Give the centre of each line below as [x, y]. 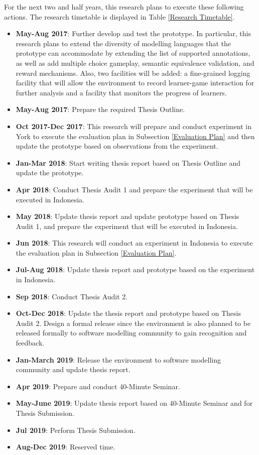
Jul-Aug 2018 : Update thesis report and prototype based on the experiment [135, 269]
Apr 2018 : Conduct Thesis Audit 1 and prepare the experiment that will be [134, 189]
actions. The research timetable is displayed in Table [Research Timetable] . [119, 16]
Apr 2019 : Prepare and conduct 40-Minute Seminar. [98, 386]
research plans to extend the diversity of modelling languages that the [123, 43]
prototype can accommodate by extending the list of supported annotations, [133, 53]
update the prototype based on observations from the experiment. [117, 146]
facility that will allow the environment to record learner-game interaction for [135, 83]
